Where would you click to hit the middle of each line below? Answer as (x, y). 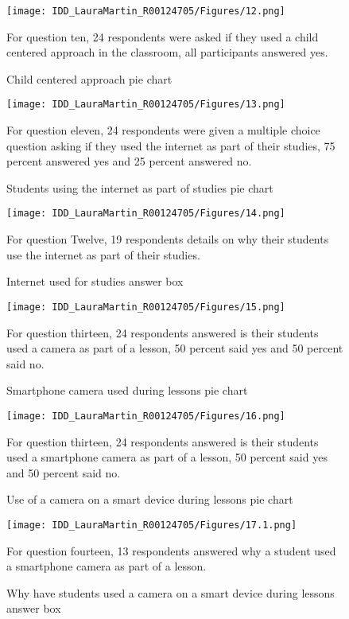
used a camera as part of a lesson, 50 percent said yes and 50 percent (175, 348)
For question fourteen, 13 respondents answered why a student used (171, 550)
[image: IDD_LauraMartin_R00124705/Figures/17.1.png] (152, 525)
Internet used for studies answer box (95, 281)
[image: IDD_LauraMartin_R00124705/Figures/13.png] (146, 105)
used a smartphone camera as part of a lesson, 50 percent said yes (167, 457)
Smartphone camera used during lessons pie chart (127, 390)
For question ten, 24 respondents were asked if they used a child (163, 36)
